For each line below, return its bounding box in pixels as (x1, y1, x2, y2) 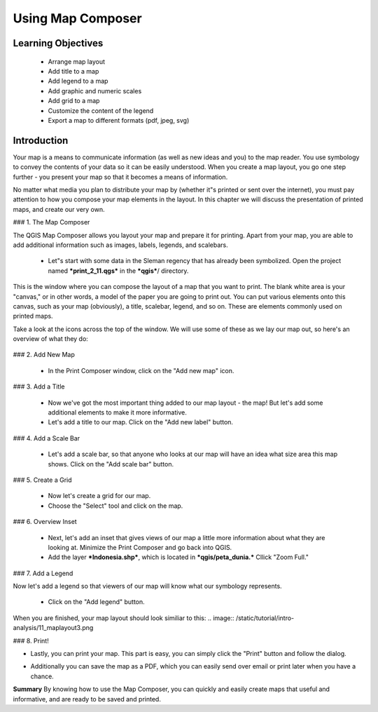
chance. (30, 672, 54, 680)
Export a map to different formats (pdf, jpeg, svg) (48, 116, 190, 124)
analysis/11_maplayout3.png (13, 624, 94, 632)
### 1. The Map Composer (13, 218, 90, 227)
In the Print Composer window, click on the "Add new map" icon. (48, 366, 234, 375)
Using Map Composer (13, 11, 143, 26)
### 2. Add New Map (13, 351, 75, 359)
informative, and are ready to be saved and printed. (13, 694, 161, 703)
